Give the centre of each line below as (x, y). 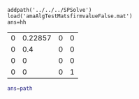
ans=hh (17, 22)
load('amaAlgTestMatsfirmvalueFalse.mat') (70, 16)
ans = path (20, 89)
